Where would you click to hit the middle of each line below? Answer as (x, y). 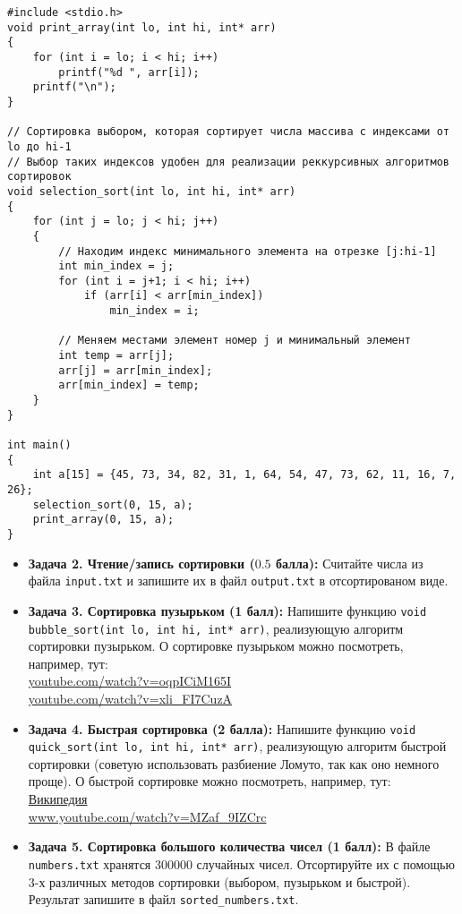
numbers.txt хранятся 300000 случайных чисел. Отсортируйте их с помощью (241, 863)
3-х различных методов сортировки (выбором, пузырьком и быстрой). (219, 881)
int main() (39, 445)
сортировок (39, 177)
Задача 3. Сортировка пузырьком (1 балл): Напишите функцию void (227, 610)
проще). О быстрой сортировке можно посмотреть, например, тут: (210, 781)
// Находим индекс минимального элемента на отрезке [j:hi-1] (248, 251)
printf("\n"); (74, 87)
